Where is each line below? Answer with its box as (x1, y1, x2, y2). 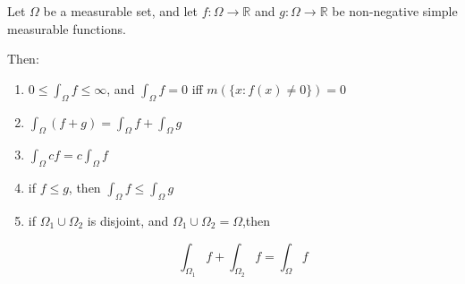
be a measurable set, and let (43, 2, 199, 20)
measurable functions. (7, 19, 126, 38)
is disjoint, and (87, 211, 169, 229)
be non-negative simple (332, 2, 458, 20)
